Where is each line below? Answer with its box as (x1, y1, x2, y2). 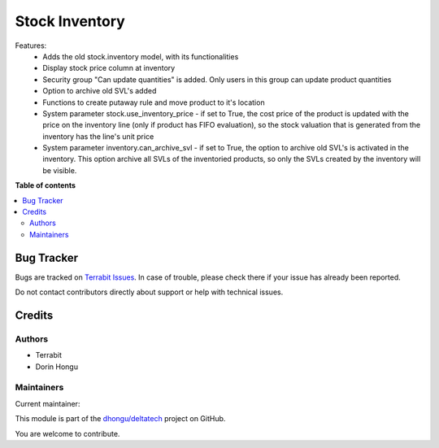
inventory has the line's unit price (42, 131, 154, 141)
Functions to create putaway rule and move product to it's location (42, 98, 265, 107)
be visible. (42, 165, 77, 175)
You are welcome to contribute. (15, 428, 120, 438)
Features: (15, 41, 47, 50)
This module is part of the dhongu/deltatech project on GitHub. (15, 414, 226, 424)
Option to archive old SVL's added (42, 86, 157, 96)
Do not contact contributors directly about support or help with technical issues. (15, 287, 284, 297)
